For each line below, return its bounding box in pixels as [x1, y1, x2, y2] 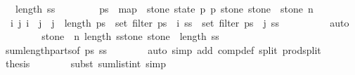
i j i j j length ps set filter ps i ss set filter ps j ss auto [10, 15, 349, 29]
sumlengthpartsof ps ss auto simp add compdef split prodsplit [5, 42, 321, 57]
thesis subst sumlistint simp [5, 56, 167, 71]
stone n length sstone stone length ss [41, 29, 219, 43]
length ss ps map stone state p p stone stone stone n [15, 1, 314, 15]
